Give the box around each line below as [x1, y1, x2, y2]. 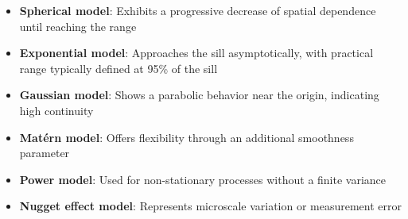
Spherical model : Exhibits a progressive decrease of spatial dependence [19, 2, 376, 18]
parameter [19, 144, 70, 161]
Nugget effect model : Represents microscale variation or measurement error [19, 198, 402, 214]
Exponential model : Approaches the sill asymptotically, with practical [19, 44, 374, 61]
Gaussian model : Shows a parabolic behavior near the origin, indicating [19, 86, 379, 103]
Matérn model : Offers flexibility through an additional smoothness [19, 129, 354, 145]
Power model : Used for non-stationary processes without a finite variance [19, 171, 387, 187]
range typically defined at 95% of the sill [19, 60, 218, 76]
